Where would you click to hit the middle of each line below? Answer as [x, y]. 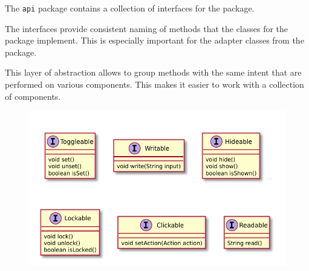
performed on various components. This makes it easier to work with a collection [154, 84]
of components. [33, 96]
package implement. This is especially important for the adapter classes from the [154, 40]
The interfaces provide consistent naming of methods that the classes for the [147, 28]
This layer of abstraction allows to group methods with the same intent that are [153, 72]
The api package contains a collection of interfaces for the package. [130, 8]
